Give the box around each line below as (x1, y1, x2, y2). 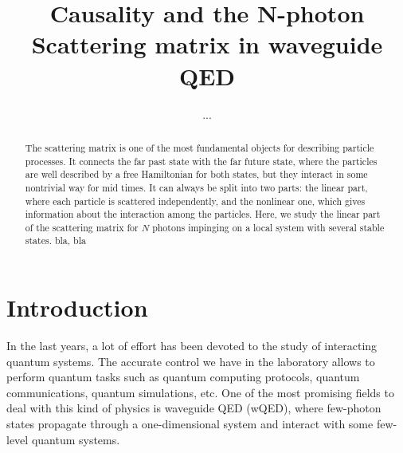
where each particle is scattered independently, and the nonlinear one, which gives (25, 194, 366, 207)
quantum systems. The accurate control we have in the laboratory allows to (6, 353, 375, 369)
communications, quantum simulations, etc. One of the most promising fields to (6, 384, 394, 400)
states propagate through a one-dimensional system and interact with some (6, 416, 374, 432)
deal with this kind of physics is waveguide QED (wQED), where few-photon (6, 400, 381, 416)
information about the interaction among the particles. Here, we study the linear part (25, 207, 381, 221)
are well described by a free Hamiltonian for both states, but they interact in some (25, 167, 368, 181)
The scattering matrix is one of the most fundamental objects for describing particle (25, 140, 374, 154)
